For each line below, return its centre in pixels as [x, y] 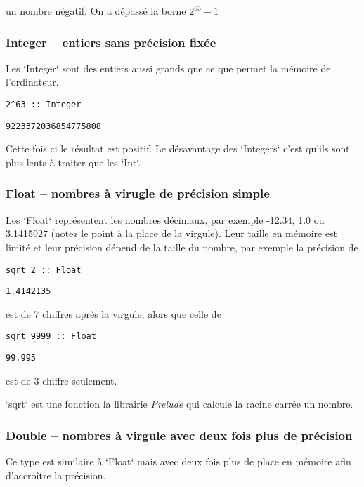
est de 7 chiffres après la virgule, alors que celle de [113, 313]
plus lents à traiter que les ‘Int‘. [73, 162]
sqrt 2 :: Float [44, 270]
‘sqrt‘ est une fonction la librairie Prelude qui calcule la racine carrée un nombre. [180, 404]
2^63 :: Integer [44, 105]
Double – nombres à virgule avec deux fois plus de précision [179, 435]
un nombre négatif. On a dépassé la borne [96, 11]
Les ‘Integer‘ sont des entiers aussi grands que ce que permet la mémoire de [168, 68]
